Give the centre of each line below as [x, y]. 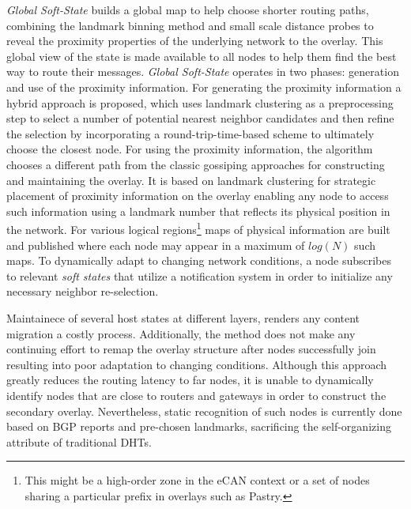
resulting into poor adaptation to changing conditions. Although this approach [197, 364]
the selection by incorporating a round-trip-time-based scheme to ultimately [190, 133]
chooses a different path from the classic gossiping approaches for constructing [196, 164]
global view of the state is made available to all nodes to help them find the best [202, 56]
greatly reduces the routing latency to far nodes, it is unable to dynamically [190, 380]
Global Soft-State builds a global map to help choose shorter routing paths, [188, 9]
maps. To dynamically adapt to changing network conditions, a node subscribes [199, 260]
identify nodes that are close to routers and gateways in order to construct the [196, 395]
